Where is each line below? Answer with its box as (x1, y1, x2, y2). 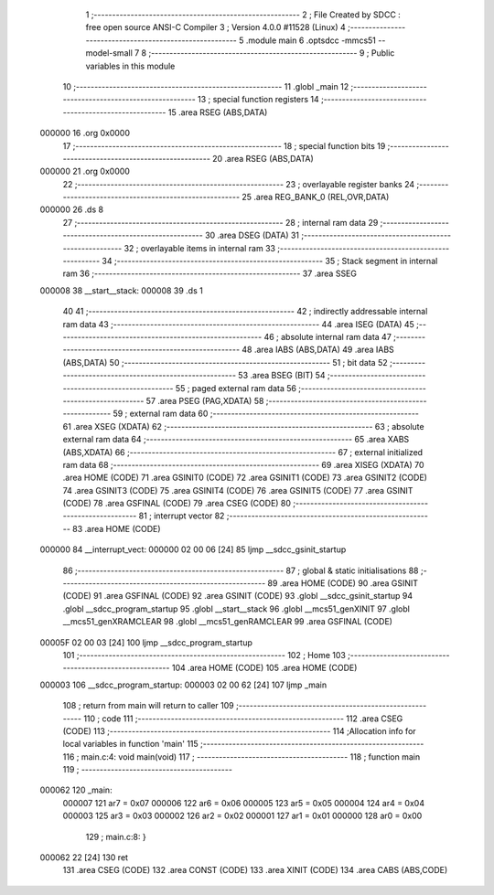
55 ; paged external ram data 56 (175, 382, 297, 393)
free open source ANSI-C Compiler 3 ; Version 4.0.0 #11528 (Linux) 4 (85, 22, 347, 33)
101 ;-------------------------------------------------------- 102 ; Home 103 (62, 649, 347, 660)
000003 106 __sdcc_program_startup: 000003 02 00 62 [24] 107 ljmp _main (39, 679, 328, 690)
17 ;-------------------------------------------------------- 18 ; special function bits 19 (62, 140, 386, 151)
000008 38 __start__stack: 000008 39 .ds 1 (39, 284, 203, 296)
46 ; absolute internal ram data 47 (263, 331, 392, 342)
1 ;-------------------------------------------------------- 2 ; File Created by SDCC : (85, 9, 402, 20)
